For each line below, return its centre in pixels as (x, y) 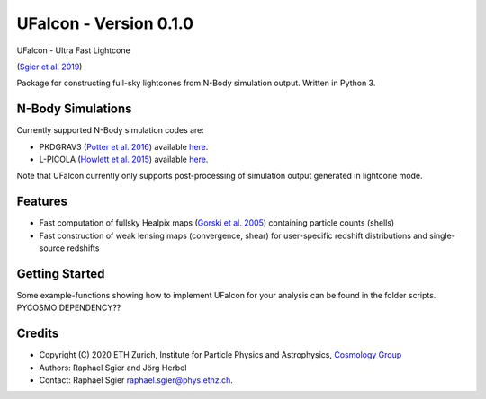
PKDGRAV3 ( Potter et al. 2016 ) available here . (124, 146)
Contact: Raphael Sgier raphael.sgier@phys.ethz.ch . (136, 380)
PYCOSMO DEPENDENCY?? (69, 308)
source (52, 248)
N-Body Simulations (74, 109)
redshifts (83, 248)
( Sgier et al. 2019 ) (49, 66)
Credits (38, 334)
